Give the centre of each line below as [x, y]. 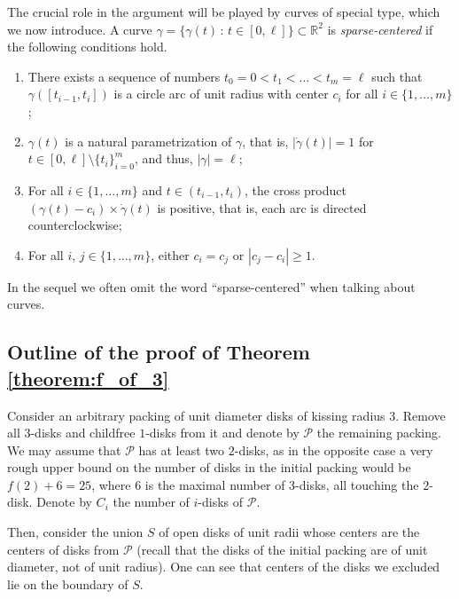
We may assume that [64, 449]
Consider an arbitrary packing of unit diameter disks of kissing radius [196, 415]
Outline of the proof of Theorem [159, 352]
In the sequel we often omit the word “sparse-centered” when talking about [211, 286]
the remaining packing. [379, 433]
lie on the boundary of [68, 583]
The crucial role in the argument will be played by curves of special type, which [224, 12]
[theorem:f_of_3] [88, 378]
